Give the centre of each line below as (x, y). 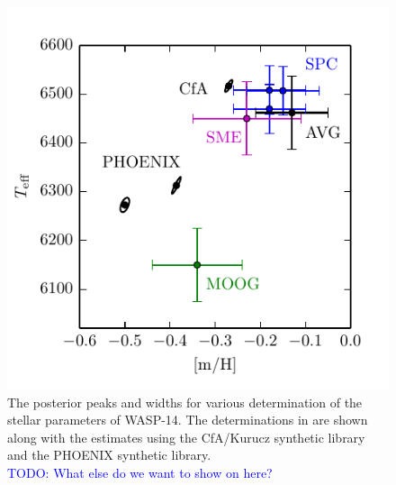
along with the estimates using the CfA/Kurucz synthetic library (186, 437)
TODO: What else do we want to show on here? (140, 472)
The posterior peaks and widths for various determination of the (185, 402)
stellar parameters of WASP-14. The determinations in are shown (188, 420)
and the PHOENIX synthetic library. (109, 455)
